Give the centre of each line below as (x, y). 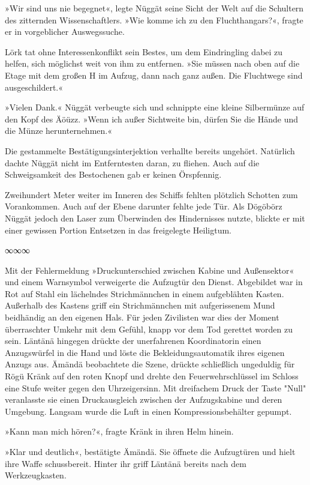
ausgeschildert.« (34, 87)
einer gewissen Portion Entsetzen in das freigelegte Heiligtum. (118, 230)
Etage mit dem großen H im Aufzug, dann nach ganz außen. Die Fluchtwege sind (154, 75)
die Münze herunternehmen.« (58, 131)
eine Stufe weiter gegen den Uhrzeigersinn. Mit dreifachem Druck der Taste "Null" (156, 387)
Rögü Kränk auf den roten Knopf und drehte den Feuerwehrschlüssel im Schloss (152, 376)
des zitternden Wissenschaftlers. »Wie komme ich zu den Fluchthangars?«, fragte (154, 20)
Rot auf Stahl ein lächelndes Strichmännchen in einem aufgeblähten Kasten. (145, 293)
